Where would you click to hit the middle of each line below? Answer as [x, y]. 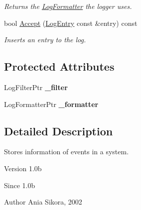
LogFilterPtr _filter [36, 87]
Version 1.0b [23, 168]
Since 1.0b [20, 185]
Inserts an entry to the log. [45, 40]
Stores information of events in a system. [67, 152]
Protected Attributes [59, 66]
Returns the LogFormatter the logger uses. [68, 6]
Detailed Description [59, 131]
